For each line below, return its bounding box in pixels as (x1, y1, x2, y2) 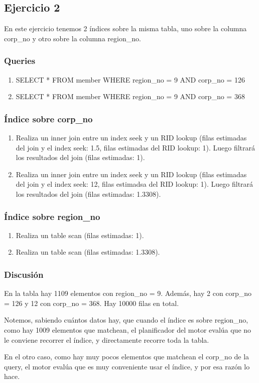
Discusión (4, 268, 44, 280)
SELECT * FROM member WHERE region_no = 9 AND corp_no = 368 (16, 91, 245, 102)
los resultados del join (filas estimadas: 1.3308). (16, 188, 161, 199)
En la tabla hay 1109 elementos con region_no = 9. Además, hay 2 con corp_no (4, 288, 252, 298)
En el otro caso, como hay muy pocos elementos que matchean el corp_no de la (4, 351, 249, 362)
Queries (4, 54, 36, 67)
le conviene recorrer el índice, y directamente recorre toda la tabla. (4, 334, 209, 345)
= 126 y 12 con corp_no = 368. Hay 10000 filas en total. (4, 297, 179, 308)
